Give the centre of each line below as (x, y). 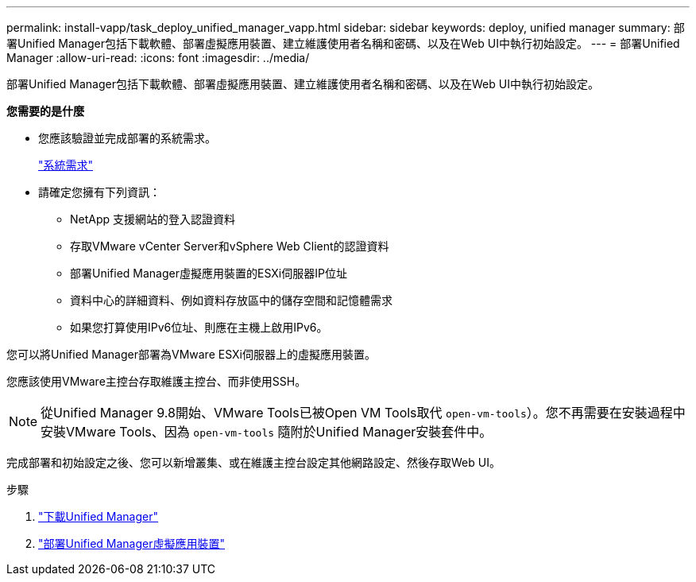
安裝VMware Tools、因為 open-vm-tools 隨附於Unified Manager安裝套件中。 (267, 432)
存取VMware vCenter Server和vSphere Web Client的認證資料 (230, 246)
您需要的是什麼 (45, 111)
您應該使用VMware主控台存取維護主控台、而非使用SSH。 (157, 381)
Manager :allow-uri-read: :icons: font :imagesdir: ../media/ (158, 58)
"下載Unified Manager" (99, 516)
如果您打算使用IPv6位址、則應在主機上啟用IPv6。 (199, 327)
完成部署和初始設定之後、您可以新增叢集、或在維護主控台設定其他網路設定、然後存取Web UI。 (253, 462)
